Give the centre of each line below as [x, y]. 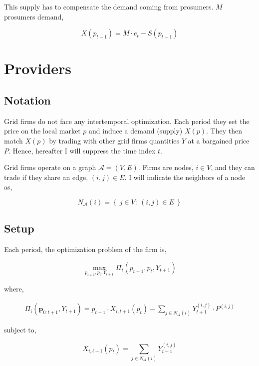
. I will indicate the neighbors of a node [185, 177]
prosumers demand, [34, 16]
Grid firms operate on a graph [50, 167]
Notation [27, 100]
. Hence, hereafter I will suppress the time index [82, 150]
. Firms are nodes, [166, 167]
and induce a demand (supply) [136, 131]
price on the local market [42, 131]
